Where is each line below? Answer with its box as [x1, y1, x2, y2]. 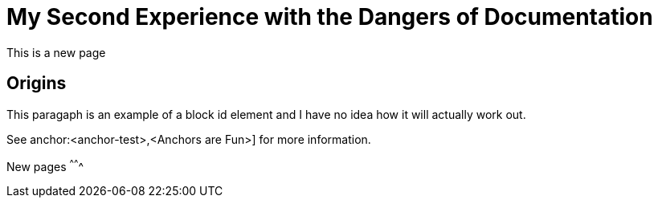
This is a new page [6, 45, 106, 59]
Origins [6, 73, 67, 94]
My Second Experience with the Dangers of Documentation [6, 3, 653, 31]
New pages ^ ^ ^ [6, 157, 84, 173]
